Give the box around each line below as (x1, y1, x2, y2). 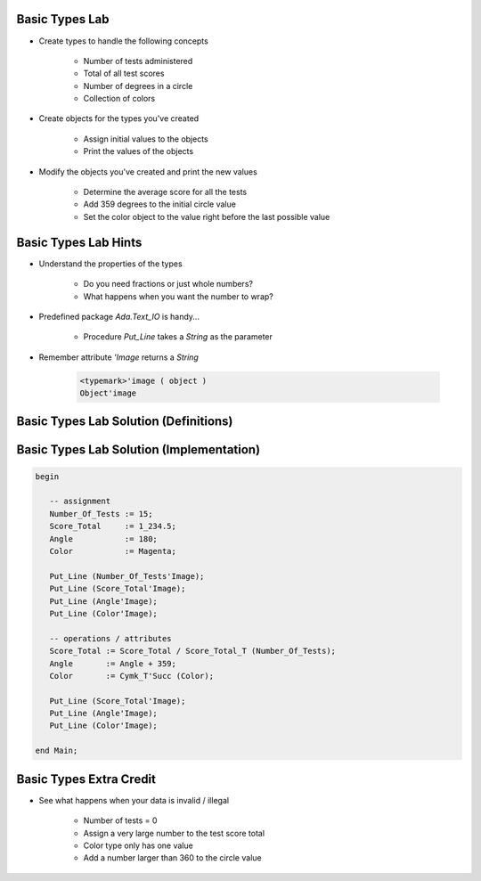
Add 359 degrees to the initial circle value (83, 199, 236, 209)
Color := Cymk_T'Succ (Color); (49, 671, 214, 681)
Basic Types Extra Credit (16, 771, 156, 787)
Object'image (79, 388, 137, 398)
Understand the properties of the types (38, 258, 183, 269)
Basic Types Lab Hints (16, 234, 143, 249)
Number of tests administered (83, 55, 193, 66)
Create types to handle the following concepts (38, 36, 208, 46)
